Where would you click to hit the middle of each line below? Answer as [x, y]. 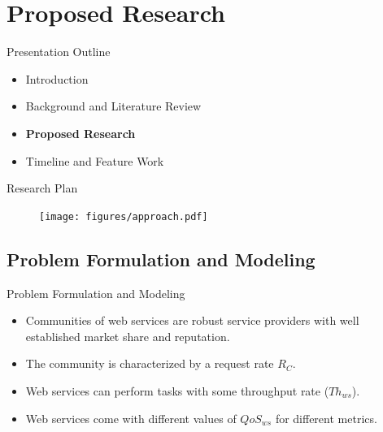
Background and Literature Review [113, 106]
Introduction [57, 78]
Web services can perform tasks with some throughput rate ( [177, 390]
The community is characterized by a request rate [150, 363]
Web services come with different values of [131, 418]
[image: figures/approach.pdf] [124, 216]
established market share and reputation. [128, 336]
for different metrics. [326, 418]
